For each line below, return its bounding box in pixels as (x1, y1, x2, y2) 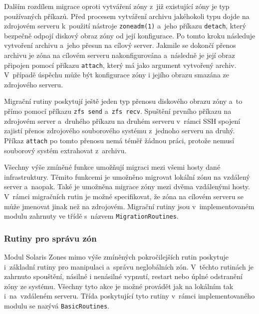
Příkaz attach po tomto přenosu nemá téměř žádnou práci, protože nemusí (4, 135, 235, 145)
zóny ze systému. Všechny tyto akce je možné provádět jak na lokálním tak (4, 281, 234, 291)
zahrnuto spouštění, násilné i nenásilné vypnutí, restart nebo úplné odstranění (4, 271, 243, 282)
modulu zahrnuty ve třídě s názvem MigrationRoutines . (4, 211, 179, 221)
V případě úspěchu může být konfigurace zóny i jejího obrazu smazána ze (4, 69, 229, 80)
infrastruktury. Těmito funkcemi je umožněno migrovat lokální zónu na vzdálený (4, 171, 250, 182)
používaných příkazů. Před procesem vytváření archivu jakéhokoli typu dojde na (4, 10, 250, 21)
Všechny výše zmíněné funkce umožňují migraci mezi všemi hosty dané (4, 162, 221, 172)
